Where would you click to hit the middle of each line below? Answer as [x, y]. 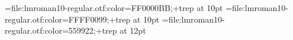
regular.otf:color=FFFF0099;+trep [68, 19]
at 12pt [133, 30]
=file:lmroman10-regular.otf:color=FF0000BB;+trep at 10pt [114, 8]
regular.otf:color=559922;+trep [61, 30]
